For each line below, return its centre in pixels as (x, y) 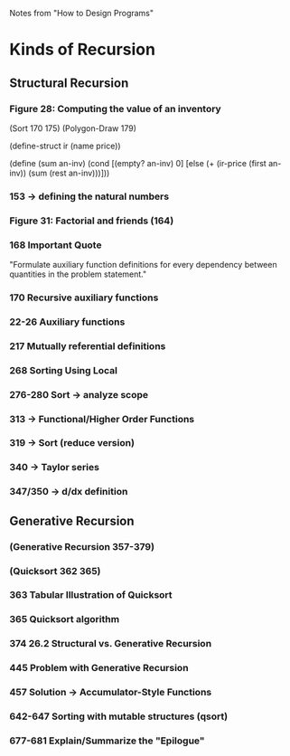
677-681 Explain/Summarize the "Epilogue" (107, 741)
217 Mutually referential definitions (88, 345)
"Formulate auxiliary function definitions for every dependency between (143, 265)
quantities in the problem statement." (78, 274)
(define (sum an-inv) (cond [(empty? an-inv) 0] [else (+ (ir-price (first (138, 163)
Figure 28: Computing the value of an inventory (115, 109)
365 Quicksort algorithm (65, 619)
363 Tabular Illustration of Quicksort (91, 595)
